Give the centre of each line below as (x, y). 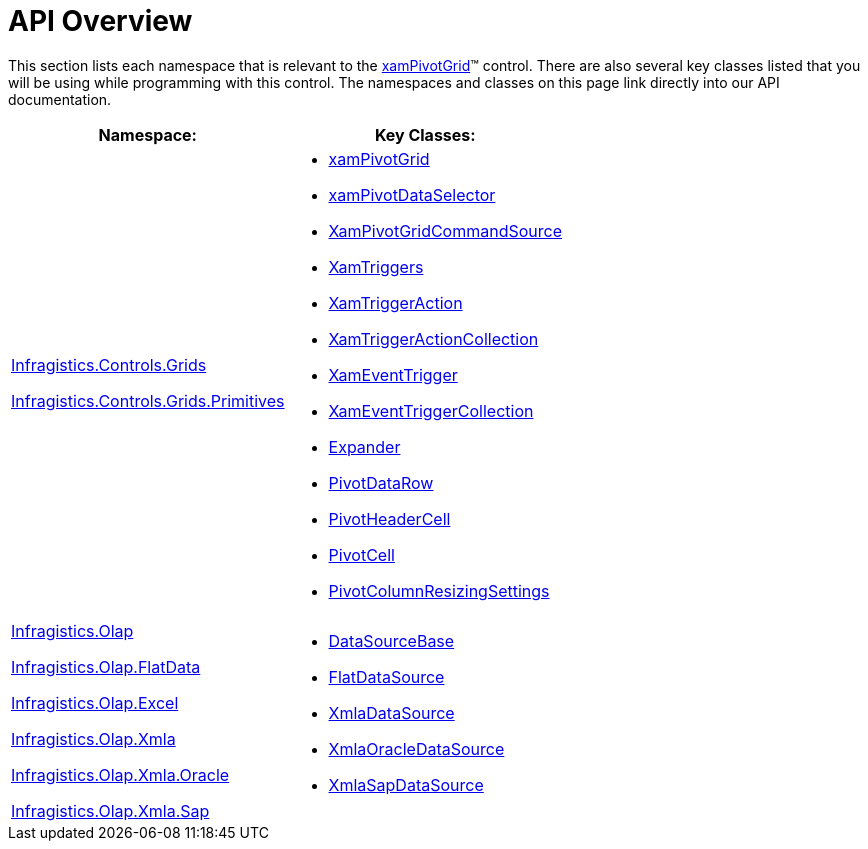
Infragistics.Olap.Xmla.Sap (110, 810)
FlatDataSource (386, 676)
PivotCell (361, 554)
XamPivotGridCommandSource (445, 230)
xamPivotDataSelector (412, 194)
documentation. (60, 99)
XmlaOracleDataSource (416, 748)
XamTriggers (376, 266)
